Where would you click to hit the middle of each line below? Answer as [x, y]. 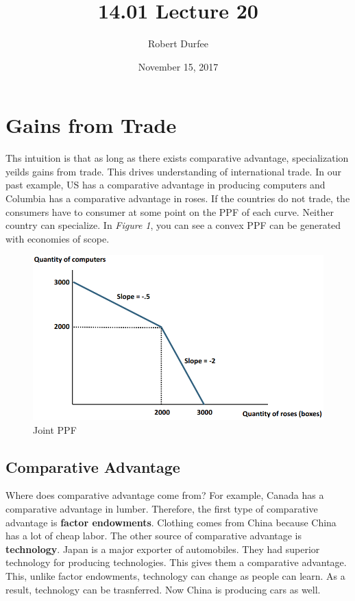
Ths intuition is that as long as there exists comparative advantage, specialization [177, 158]
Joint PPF [55, 429]
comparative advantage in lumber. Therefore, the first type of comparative [162, 509]
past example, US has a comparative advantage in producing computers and [166, 185]
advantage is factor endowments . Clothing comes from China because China [171, 522]
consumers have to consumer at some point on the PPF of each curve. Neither [170, 211]
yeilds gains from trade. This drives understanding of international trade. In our [173, 171]
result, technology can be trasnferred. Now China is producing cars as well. [163, 589]
